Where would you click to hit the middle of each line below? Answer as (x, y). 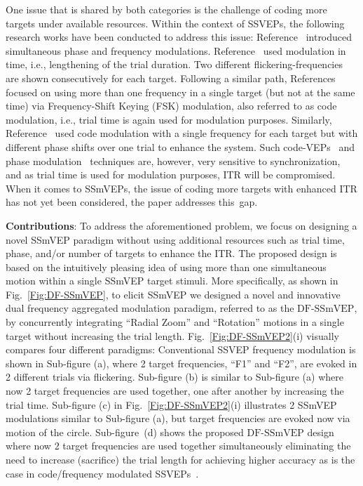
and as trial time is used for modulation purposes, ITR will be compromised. (171, 175)
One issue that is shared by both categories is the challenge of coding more (166, 9)
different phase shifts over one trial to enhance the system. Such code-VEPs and (180, 146)
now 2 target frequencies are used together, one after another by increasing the (175, 391)
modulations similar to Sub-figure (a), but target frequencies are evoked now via (178, 418)
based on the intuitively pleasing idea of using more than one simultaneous (166, 267)
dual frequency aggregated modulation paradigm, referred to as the (150, 308)
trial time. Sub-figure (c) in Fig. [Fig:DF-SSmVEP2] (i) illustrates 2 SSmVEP (171, 404)
